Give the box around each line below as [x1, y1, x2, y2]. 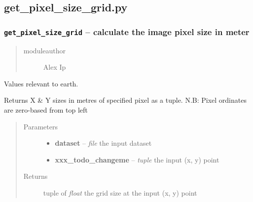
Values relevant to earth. [4, 78, 78, 88]
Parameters [23, 121, 58, 131]
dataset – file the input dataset [55, 138, 152, 148]
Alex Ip [43, 62, 66, 72]
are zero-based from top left [4, 104, 88, 115]
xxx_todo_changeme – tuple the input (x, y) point [55, 154, 219, 164]
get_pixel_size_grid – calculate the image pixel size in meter [4, 25, 250, 38]
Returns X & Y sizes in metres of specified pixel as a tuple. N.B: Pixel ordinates [4, 95, 247, 105]
